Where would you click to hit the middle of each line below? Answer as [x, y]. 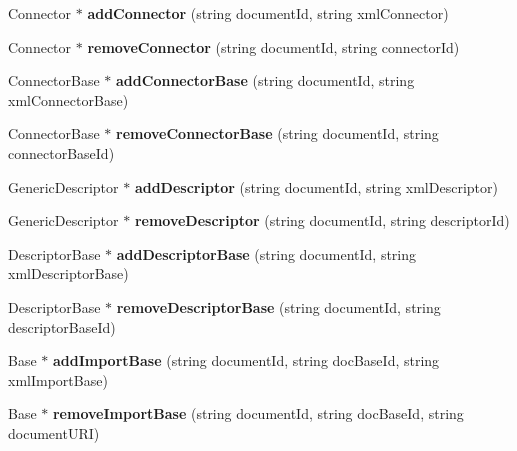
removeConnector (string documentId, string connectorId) [273, 46]
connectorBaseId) [61, 152]
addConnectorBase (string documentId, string [265, 80]
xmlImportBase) [58, 379]
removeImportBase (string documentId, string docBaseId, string [258, 413]
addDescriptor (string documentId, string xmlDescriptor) [316, 186]
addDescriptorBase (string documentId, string [266, 253]
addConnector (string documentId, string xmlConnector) [268, 13]
